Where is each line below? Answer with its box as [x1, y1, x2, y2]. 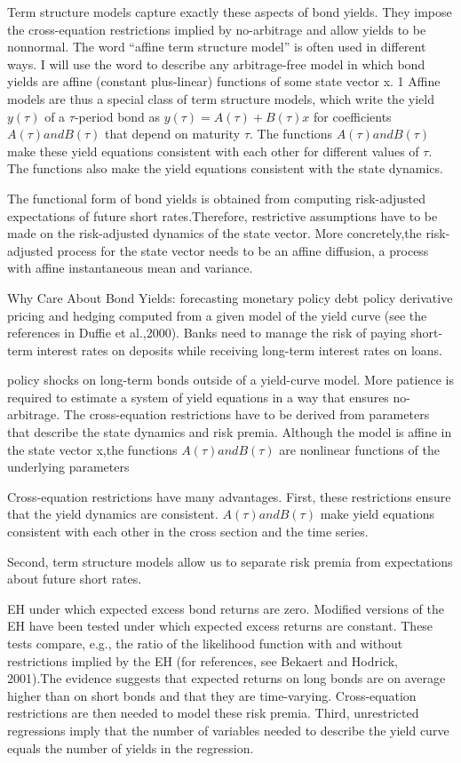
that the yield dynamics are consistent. [7, 505, 219, 523]
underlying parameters [7, 457, 130, 476]
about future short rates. [7, 569, 142, 588]
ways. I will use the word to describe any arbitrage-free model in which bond [7, 54, 425, 73]
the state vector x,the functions [7, 440, 178, 458]
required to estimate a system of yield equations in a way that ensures [7, 387, 389, 406]
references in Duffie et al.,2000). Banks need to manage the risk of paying [7, 323, 407, 342]
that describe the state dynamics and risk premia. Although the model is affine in [7, 423, 452, 441]
